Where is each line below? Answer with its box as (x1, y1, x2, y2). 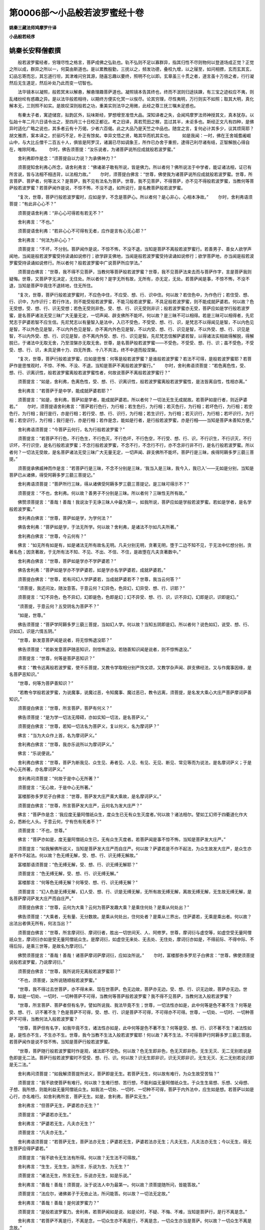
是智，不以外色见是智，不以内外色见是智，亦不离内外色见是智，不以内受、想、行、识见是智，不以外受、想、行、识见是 (9, 326, 250, 332)
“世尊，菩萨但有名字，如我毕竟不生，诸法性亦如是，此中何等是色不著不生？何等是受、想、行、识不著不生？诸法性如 (17, 1025, 252, 1031)
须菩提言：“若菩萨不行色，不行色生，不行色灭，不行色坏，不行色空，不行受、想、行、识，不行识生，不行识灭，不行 (17, 435, 252, 441)
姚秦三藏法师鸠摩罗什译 (9, 25, 56, 31)
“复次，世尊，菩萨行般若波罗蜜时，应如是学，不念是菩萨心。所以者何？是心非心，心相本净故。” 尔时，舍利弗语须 (17, 194, 253, 200)
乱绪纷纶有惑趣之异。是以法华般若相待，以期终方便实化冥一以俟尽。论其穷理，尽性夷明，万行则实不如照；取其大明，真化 (9, 96, 254, 102)
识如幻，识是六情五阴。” (9, 628, 56, 634)
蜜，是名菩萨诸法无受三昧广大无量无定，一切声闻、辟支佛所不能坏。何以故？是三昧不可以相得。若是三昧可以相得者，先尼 (9, 312, 254, 318)
